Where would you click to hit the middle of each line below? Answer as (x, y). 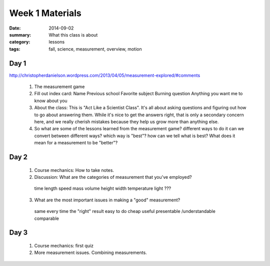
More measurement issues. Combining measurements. (90, 252)
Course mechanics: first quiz (64, 245)
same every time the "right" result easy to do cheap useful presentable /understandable (125, 211)
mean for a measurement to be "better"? (76, 143)
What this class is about (73, 35)
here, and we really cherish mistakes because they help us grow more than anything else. (126, 121)
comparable (47, 218)
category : (20, 42)
